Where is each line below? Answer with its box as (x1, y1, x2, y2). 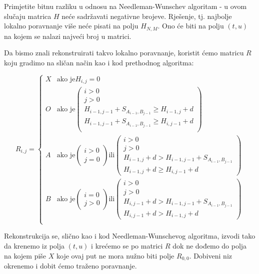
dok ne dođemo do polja (172, 241, 247, 251)
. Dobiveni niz (189, 250, 232, 261)
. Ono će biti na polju (157, 20, 224, 31)
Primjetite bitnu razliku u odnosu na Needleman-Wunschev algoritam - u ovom (4, 1, 247, 11)
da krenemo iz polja (4, 241, 64, 251)
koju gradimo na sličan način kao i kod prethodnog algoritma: (4, 57, 194, 67)
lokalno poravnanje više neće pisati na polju (4, 20, 138, 31)
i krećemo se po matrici (91, 241, 163, 251)
